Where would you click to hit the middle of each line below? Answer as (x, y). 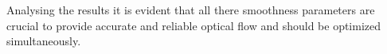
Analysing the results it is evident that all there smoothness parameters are (191, 10)
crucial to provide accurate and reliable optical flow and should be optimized (194, 25)
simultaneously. (44, 41)
